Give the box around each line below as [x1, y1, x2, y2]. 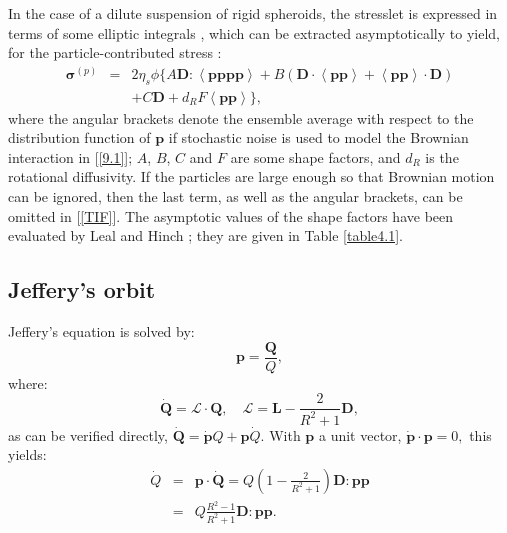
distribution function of [8, 127, 151, 148]
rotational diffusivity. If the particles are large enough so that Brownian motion [8, 166, 495, 187]
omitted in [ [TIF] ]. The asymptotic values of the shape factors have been [8, 205, 454, 226]
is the [425, 146, 459, 167]
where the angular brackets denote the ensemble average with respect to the [8, 107, 474, 128]
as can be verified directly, [8, 424, 168, 445]
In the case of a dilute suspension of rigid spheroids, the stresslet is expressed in [8, 3, 498, 23]
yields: [8, 444, 47, 465]
